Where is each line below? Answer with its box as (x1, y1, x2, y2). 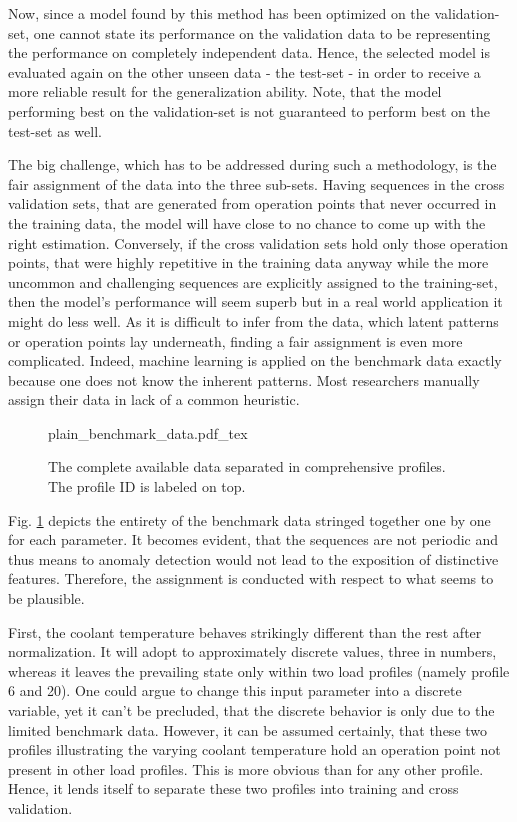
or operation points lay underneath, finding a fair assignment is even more (8, 330, 463, 351)
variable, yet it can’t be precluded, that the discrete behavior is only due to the (8, 700, 495, 720)
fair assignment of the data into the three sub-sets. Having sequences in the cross (8, 173, 505, 194)
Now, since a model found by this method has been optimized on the (8, 3, 430, 23)
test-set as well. (8, 120, 102, 141)
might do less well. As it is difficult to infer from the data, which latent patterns (8, 310, 499, 331)
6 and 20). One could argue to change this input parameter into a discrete (8, 680, 462, 701)
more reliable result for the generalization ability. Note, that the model (8, 81, 442, 102)
